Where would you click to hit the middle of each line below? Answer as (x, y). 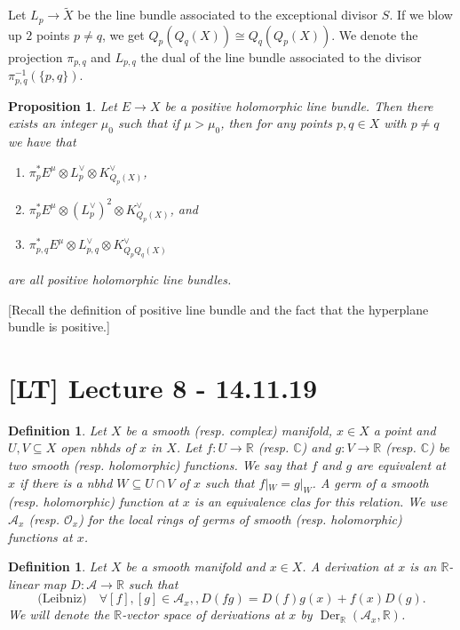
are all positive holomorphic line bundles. (120, 279)
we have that (42, 141)
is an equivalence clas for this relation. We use (321, 502)
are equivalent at (401, 465)
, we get (123, 34)
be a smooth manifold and (195, 566)
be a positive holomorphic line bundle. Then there (299, 105)
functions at (40, 536)
